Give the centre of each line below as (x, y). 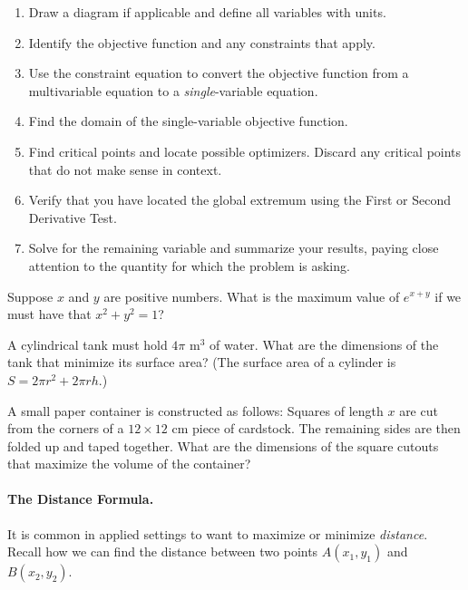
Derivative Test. (73, 217)
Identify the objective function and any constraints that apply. (202, 42)
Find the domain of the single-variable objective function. (188, 121)
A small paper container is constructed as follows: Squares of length (195, 410)
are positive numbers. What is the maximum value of (252, 296)
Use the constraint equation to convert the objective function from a (219, 73)
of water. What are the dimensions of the (324, 344)
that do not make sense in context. (125, 169)
